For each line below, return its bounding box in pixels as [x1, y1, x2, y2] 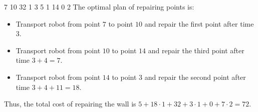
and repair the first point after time [144, 18, 254, 29]
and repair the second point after [144, 71, 246, 82]
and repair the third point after [148, 45, 244, 55]
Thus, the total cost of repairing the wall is [4, 98, 136, 109]
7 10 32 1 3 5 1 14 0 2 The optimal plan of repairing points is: [4, 2, 194, 12]
